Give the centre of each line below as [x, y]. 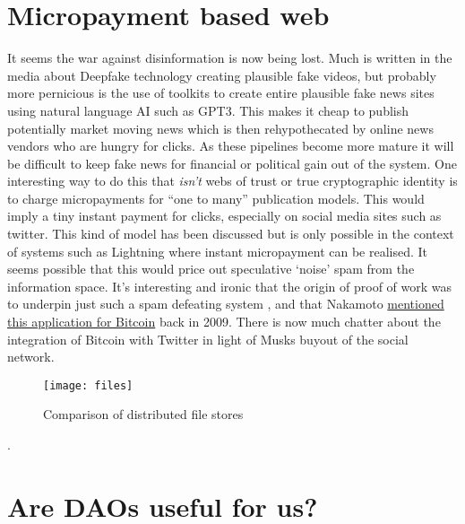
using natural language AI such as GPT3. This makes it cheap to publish [208, 110]
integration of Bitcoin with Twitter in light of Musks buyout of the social [208, 339]
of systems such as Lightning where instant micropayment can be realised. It [218, 251]
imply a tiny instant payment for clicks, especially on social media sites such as [224, 216]
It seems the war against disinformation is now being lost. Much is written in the [230, 58]
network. [31, 357]
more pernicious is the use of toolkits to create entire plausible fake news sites [221, 93]
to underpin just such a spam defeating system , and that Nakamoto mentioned [226, 304]
